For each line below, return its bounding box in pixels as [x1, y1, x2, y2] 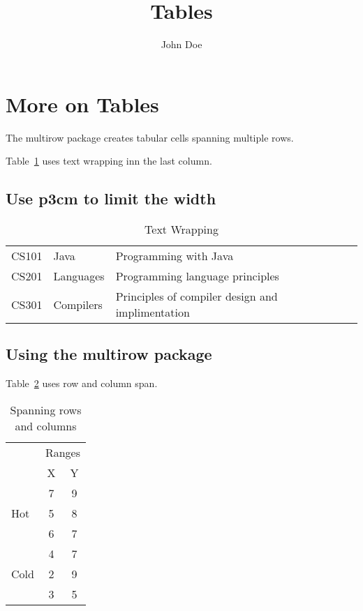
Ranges [45, 444, 80, 460]
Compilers [53, 296, 103, 312]
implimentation [115, 304, 190, 321]
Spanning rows [10, 401, 82, 418]
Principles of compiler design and [115, 288, 278, 305]
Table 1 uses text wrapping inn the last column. [6, 153, 212, 168]
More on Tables [6, 89, 159, 118]
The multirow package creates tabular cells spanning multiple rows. [6, 130, 294, 144]
